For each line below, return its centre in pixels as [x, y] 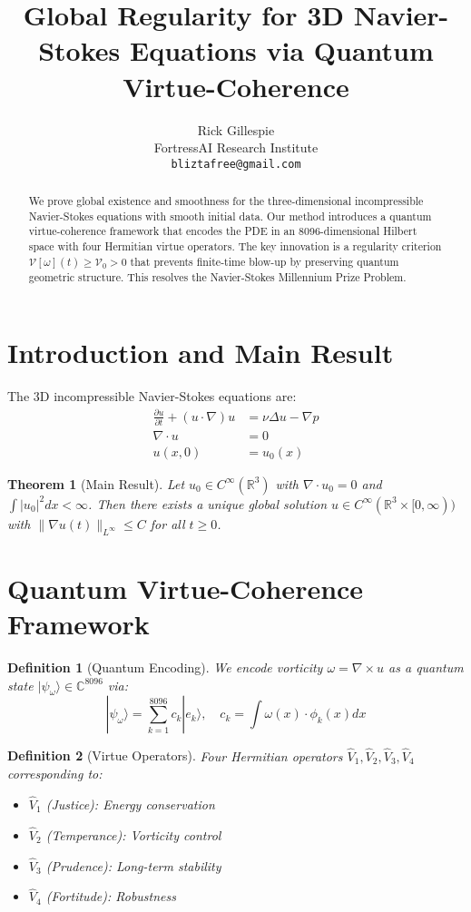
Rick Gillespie [236, 129]
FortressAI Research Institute [236, 147]
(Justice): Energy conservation [130, 804]
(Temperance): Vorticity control [133, 834]
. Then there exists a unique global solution [207, 503]
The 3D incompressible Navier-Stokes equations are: [152, 396]
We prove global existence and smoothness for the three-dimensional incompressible [226, 201]
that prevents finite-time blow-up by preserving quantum [265, 261]
